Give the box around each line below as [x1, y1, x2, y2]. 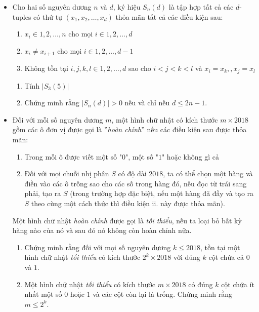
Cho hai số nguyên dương [12, 2, 92, 12]
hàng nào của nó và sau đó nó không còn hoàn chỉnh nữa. [12, 225, 192, 236]
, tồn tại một [200, 242, 240, 252]
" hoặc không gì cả [161, 151, 219, 162]
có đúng [188, 279, 213, 289]
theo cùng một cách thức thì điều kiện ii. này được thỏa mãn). [31, 198, 225, 209]
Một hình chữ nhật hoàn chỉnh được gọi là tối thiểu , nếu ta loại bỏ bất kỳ [12, 215, 242, 225]
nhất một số [24, 289, 62, 299]
